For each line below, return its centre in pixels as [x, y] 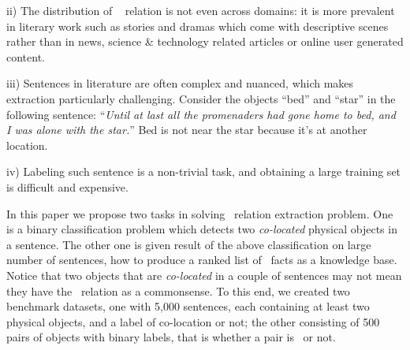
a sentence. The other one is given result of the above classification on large [189, 244]
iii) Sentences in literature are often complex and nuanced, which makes [180, 83]
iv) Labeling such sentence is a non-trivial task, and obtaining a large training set [204, 171]
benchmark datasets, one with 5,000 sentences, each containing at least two [188, 306]
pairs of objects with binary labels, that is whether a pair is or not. [171, 337]
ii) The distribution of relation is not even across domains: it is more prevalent [201, 10]
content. [26, 56]
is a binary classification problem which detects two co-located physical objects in [202, 229]
